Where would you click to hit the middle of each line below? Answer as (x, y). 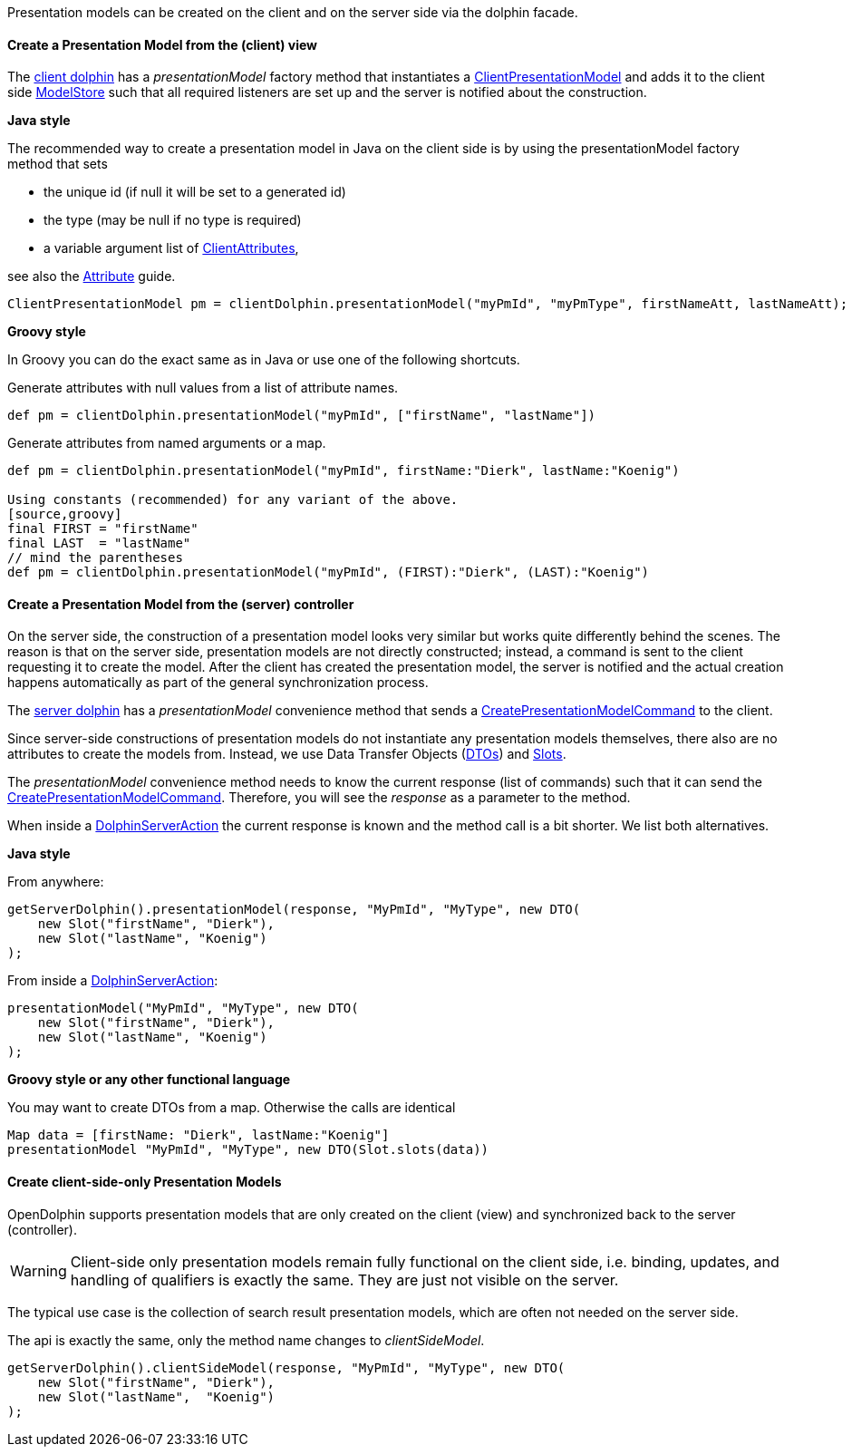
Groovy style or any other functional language (149, 1080)
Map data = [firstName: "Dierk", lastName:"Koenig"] (198, 1135)
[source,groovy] (65, 514)
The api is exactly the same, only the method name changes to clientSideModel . (246, 1340)
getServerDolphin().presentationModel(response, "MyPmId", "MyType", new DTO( (294, 910)
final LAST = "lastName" (99, 543)
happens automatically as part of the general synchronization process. (218, 683)
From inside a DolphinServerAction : (113, 981)
